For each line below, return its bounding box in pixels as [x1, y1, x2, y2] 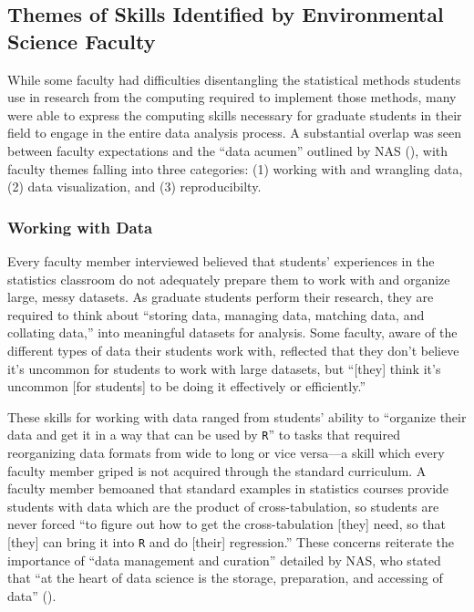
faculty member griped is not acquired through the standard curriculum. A [7, 461, 427, 480]
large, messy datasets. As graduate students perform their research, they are [7, 287, 434, 306]
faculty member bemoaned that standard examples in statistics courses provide [7, 479, 449, 498]
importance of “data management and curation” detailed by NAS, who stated [7, 550, 441, 569]
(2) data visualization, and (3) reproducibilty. [7, 177, 262, 196]
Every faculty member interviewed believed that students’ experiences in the [7, 251, 435, 270]
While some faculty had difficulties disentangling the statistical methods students [7, 69, 461, 88]
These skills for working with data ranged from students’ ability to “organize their [7, 407, 467, 426]
